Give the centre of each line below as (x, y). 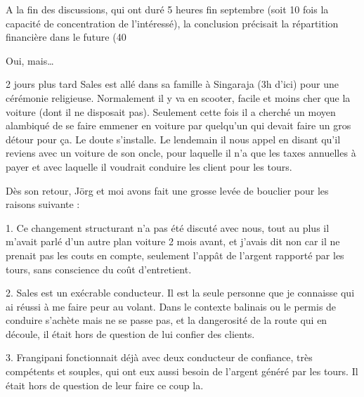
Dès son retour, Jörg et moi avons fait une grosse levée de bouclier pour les (167, 190)
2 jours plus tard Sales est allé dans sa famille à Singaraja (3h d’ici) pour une (172, 84)
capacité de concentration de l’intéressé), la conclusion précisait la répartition (172, 23)
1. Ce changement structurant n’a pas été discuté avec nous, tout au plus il (168, 227)
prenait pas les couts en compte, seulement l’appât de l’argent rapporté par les (175, 255)
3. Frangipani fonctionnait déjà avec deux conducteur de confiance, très (159, 357)
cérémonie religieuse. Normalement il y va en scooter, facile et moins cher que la (178, 97)
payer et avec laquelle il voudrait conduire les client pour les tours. (149, 166)
